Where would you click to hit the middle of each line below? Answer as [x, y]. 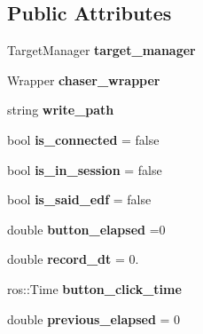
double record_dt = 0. [73, 259]
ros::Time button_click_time [94, 288]
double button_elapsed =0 [86, 229]
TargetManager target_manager [101, 50]
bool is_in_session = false [85, 169]
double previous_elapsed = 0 [94, 318]
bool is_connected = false [83, 139]
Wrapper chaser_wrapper [84, 80]
